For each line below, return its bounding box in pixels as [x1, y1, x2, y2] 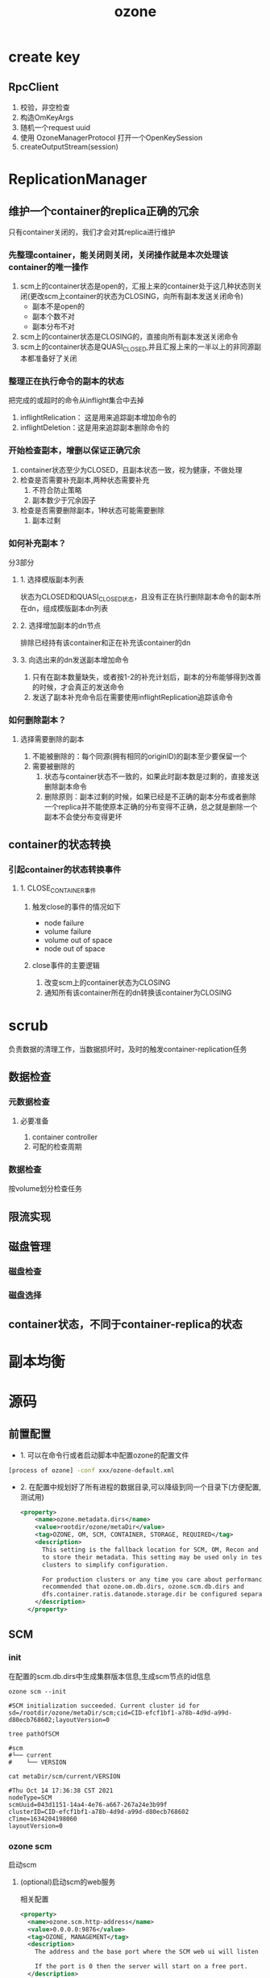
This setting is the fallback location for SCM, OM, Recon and [41, 1546, 260, 1554]
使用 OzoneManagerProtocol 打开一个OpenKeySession [19, 133, 203, 142]
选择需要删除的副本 [19, 734, 85, 744]
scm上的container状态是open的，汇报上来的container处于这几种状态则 [19, 281, 255, 291]
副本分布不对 [31, 322, 75, 331]
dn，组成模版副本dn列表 [27, 603, 109, 612]
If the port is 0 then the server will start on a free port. [35, 1963, 248, 1971]
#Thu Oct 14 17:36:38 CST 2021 [8, 1787, 114, 1795]
